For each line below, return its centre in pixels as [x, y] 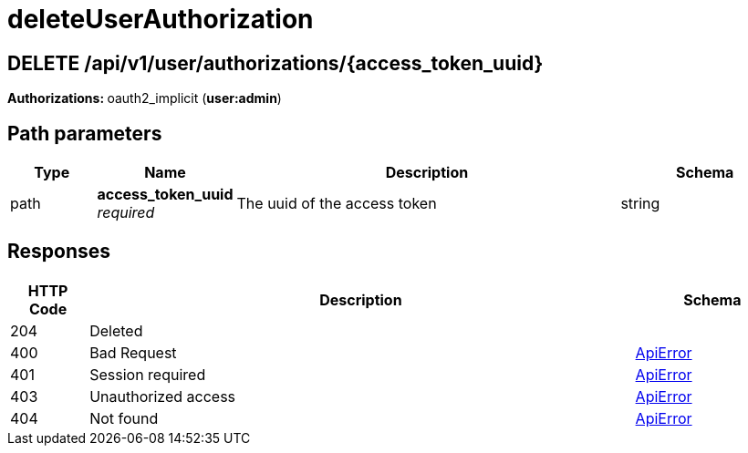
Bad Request [133, 352]
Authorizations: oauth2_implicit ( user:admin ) [145, 98]
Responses [59, 252]
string [640, 204]
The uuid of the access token [337, 204]
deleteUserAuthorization [161, 19]
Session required [148, 374]
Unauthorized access [163, 396]
